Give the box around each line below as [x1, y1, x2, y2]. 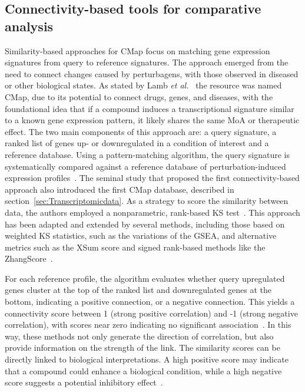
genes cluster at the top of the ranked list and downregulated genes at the [5, 284, 272, 296]
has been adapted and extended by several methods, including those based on [5, 218, 285, 230]
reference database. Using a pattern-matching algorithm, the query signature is [5, 148, 290, 160]
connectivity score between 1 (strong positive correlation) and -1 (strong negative [5, 307, 298, 319]
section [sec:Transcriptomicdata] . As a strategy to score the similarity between [5, 195, 289, 207]
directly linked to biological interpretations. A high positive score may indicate [5, 353, 289, 365]
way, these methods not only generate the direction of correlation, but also [5, 330, 274, 342]
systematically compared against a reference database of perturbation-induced [5, 160, 286, 172]
